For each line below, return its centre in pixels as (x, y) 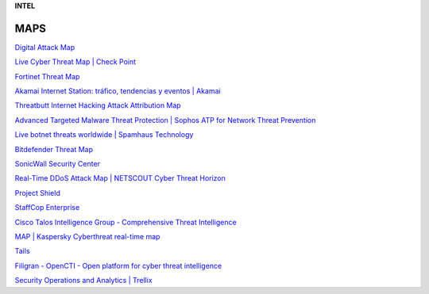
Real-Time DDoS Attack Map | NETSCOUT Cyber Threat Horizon (120, 178)
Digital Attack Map (45, 47)
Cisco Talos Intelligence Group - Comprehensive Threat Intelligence (126, 222)
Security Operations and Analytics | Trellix (83, 281)
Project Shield (38, 193)
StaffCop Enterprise (47, 208)
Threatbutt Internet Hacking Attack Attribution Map (98, 105)
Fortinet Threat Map (47, 76)
